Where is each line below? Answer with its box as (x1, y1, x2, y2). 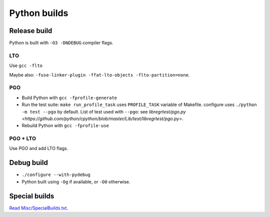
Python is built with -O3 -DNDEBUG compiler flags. (9, 40, 113, 46)
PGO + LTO (9, 135, 36, 142)
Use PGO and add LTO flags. (9, 145, 68, 151)
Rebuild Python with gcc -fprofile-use (21, 122, 109, 128)
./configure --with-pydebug (21, 172, 91, 177)
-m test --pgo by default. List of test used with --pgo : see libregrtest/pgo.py (21, 108, 186, 114)
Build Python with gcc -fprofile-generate (21, 94, 117, 100)
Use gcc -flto (9, 62, 42, 68)
